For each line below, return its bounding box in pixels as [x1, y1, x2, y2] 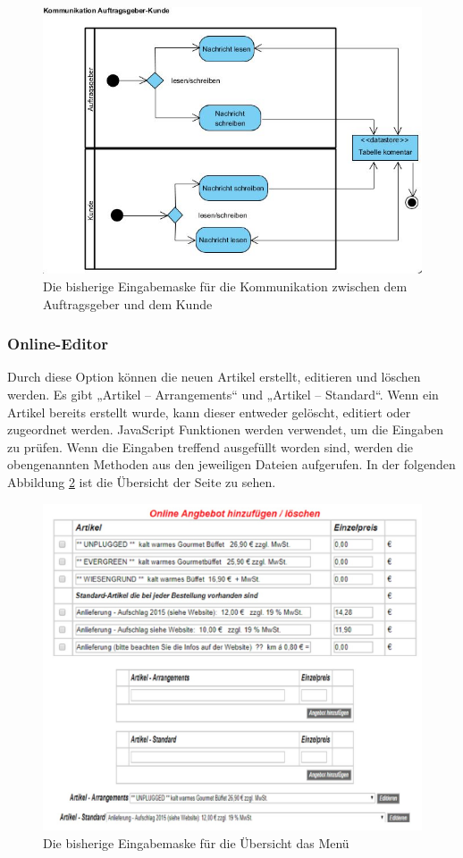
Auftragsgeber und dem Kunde [43, 294, 213, 313]
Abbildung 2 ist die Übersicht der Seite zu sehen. [7, 472, 276, 491]
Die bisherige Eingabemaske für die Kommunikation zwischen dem [43, 276, 408, 295]
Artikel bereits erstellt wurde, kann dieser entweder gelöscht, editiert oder [7, 402, 411, 421]
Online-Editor [7, 332, 108, 355]
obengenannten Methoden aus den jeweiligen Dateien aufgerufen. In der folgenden [7, 455, 456, 474]
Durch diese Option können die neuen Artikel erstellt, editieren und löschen [7, 367, 421, 386]
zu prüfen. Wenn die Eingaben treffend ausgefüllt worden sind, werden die [7, 437, 414, 456]
